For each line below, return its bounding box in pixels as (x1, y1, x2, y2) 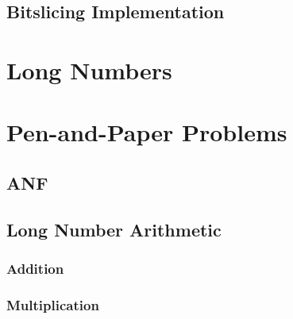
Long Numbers (6, 53, 172, 86)
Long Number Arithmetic (6, 217, 222, 241)
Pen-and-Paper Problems (6, 116, 287, 148)
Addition (6, 259, 64, 279)
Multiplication (6, 294, 99, 314)
